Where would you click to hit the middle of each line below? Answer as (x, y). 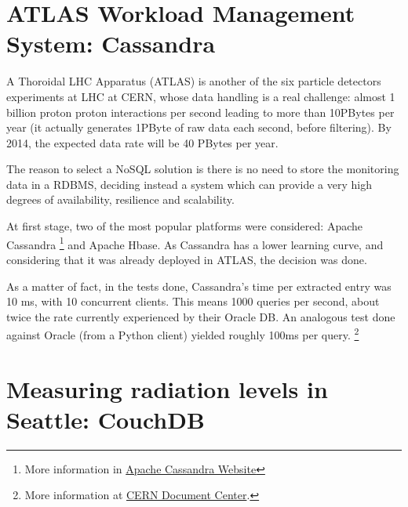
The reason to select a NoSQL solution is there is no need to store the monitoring (203, 169)
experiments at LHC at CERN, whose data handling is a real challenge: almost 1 (201, 96)
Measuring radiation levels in (167, 388)
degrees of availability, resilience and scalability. (120, 199)
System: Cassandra (111, 43)
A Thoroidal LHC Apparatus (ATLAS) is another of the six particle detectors (194, 81)
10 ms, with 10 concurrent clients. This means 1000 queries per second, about (193, 301)
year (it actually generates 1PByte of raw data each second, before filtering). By (199, 127)
